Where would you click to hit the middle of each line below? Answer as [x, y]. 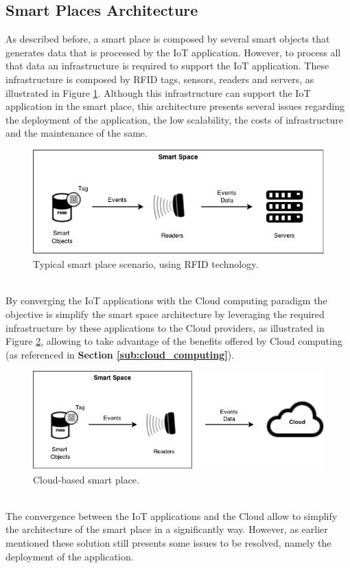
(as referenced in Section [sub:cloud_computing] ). [120, 354]
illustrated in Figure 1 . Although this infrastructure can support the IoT [158, 92]
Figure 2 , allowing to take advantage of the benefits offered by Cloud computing [174, 341]
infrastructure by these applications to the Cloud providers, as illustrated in [165, 327]
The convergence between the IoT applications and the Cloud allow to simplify [172, 515]
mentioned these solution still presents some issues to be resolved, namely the [168, 543]
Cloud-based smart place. [86, 479]
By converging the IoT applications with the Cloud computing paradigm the [166, 300]
